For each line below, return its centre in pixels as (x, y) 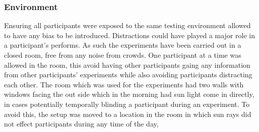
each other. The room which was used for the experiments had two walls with (124, 84)
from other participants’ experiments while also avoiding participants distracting (128, 75)
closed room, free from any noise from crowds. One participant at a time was (123, 55)
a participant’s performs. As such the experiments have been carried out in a (123, 45)
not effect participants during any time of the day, (81, 124)
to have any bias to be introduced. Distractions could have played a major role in (129, 35)
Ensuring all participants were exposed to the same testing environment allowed (127, 25)
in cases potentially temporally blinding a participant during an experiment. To (127, 104)
